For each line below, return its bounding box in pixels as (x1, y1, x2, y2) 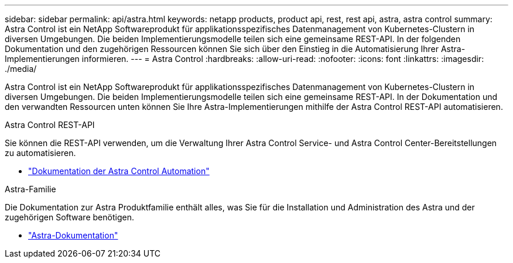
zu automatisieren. (5, 148, 76, 158)
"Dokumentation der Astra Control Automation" (28, 166, 210, 176)
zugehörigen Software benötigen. (5, 212, 134, 222)
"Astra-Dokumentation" (28, 230, 118, 240)
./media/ (5, 64, 37, 74)
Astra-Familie (5, 184, 56, 194)
